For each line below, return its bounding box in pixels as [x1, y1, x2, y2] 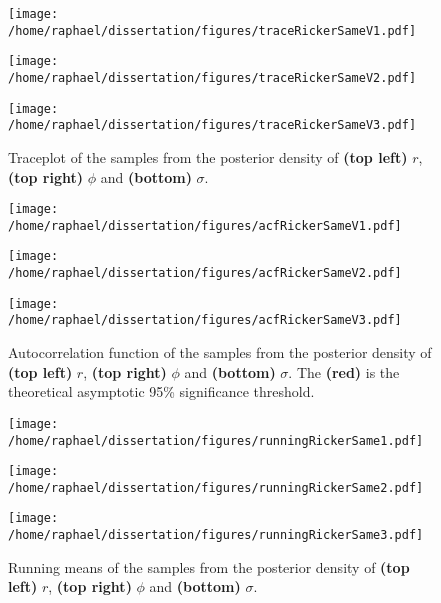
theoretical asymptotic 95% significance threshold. [8, 381, 315, 402]
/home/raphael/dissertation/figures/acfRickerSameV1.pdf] [8, 218, 402, 233]
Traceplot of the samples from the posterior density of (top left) [8, 146, 408, 167]
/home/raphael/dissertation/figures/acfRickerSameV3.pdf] [8, 313, 402, 328]
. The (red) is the [288, 361, 400, 382]
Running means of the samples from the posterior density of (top [8, 556, 410, 577]
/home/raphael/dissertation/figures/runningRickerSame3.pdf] [8, 528, 424, 543]
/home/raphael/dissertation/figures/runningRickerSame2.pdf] [8, 480, 424, 495]
